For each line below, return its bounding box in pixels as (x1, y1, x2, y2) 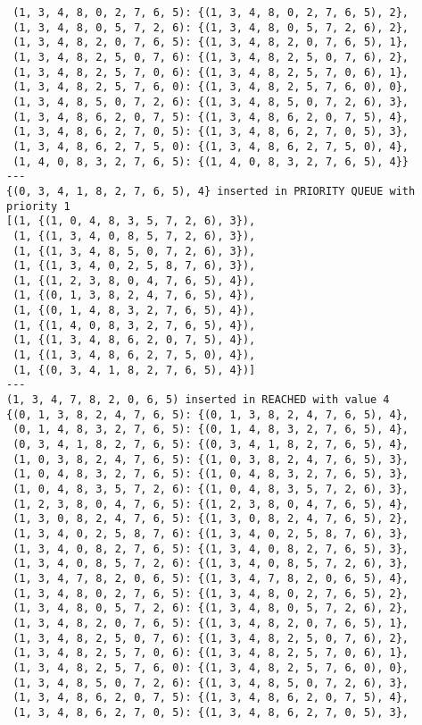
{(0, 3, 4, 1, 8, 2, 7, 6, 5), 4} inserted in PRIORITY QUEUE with (6, 184, 416, 198)
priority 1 (6, 199, 70, 213)
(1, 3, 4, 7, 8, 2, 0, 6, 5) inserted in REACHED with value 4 (6, 393, 390, 407)
